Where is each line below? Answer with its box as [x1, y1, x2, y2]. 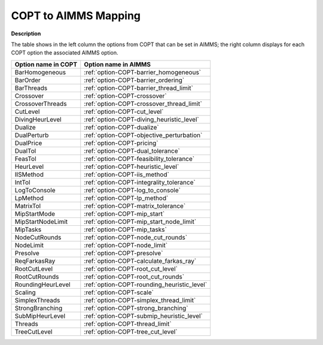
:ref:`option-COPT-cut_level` [84, 107, 164, 116]
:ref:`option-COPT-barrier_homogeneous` [84, 68, 202, 76]
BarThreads [14, 84, 48, 92]
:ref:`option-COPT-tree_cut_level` [84, 327, 178, 335]
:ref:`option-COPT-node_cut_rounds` [84, 233, 188, 241]
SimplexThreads [14, 296, 60, 304]
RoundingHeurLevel [14, 280, 71, 289]
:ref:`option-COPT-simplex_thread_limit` [84, 296, 196, 304]
